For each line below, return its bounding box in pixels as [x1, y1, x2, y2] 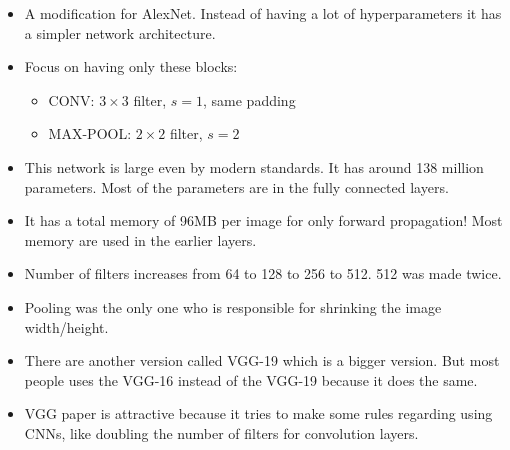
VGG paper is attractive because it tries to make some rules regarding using [24, 403, 493, 424]
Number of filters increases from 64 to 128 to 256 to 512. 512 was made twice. [24, 263, 502, 284]
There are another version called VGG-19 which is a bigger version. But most [24, 350, 500, 371]
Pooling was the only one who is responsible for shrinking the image [24, 296, 442, 317]
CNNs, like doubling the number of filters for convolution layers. [24, 422, 419, 443]
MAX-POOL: [48, 123, 132, 144]
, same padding [203, 89, 296, 110]
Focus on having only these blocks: [24, 56, 238, 77]
